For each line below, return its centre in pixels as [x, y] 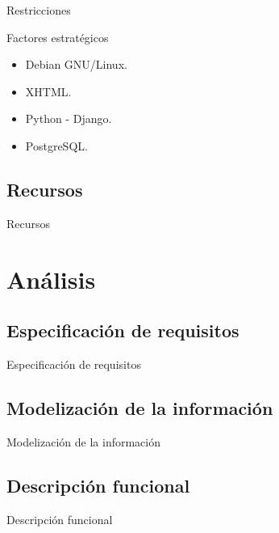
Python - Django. [69, 118]
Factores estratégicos [58, 37]
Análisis [51, 279]
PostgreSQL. [56, 145]
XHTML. [48, 91]
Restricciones [39, 10]
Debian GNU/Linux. [76, 64]
